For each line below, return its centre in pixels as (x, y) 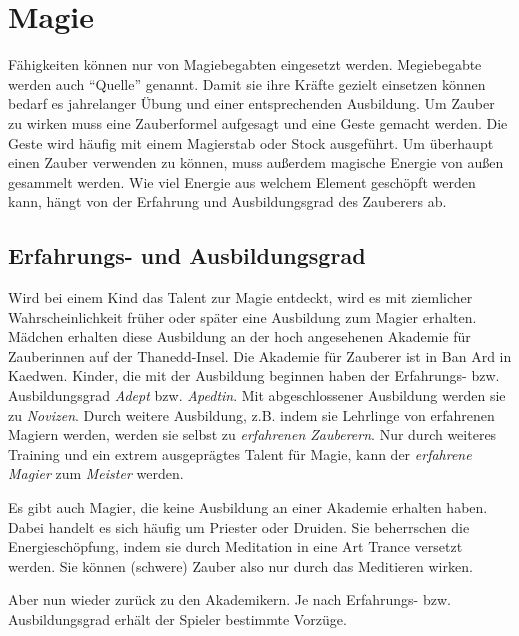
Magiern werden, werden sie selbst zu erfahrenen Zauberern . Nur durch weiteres (252, 434)
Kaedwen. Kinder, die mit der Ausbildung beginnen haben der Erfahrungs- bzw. (254, 375)
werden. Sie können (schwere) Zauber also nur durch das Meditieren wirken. (240, 565)
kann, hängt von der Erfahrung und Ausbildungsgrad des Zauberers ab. (227, 201)
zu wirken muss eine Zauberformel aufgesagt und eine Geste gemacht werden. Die (258, 122)
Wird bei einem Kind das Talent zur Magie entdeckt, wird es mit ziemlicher (240, 297)
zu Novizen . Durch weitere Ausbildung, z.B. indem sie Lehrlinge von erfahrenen (251, 414)
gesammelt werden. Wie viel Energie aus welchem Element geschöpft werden (242, 181)
